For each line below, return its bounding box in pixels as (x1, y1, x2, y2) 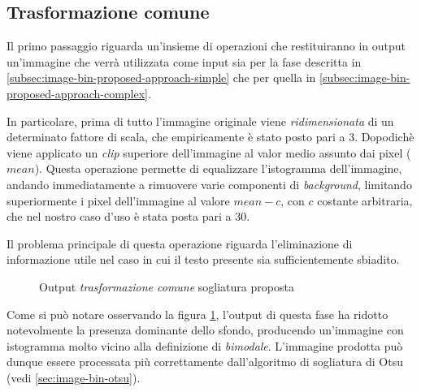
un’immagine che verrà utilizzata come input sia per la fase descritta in (7, 53, 362, 70)
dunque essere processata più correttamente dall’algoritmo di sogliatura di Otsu (7, 353, 403, 370)
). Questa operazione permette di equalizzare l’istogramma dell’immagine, (34, 160, 402, 177)
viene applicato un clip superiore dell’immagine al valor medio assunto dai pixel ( (7, 144, 411, 161)
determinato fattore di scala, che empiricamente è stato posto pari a (7, 128, 345, 145)
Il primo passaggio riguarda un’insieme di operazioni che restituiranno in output (7, 37, 406, 54)
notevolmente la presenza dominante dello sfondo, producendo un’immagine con (7, 321, 404, 338)
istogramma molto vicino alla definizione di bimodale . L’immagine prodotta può (7, 337, 403, 354)
